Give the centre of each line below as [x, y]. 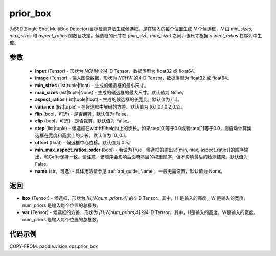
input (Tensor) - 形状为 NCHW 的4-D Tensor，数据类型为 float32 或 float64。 [117, 71]
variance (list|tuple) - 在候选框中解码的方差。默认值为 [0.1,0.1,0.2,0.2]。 [110, 106]
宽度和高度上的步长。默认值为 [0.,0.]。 [89, 135]
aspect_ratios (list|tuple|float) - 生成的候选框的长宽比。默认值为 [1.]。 [109, 99]
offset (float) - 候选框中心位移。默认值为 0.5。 [84, 142]
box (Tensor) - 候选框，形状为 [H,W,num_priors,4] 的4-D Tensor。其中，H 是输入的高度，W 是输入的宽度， [135, 198]
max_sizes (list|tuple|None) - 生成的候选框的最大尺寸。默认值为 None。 [111, 92]
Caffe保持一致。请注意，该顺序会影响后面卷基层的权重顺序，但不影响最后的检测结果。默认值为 [148, 157]
